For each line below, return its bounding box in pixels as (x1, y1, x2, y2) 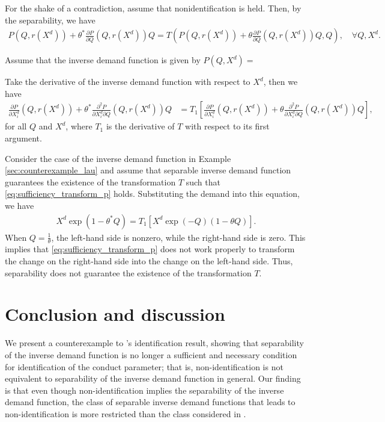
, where (65, 120, 92, 132)
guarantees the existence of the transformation (5, 175, 176, 188)
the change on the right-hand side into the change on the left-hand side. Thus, (5, 255, 293, 267)
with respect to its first (185, 120, 270, 132)
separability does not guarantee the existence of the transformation (5, 266, 252, 279)
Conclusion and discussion (5, 302, 225, 326)
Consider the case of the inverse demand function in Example (5, 152, 231, 164)
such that (186, 175, 220, 188)
